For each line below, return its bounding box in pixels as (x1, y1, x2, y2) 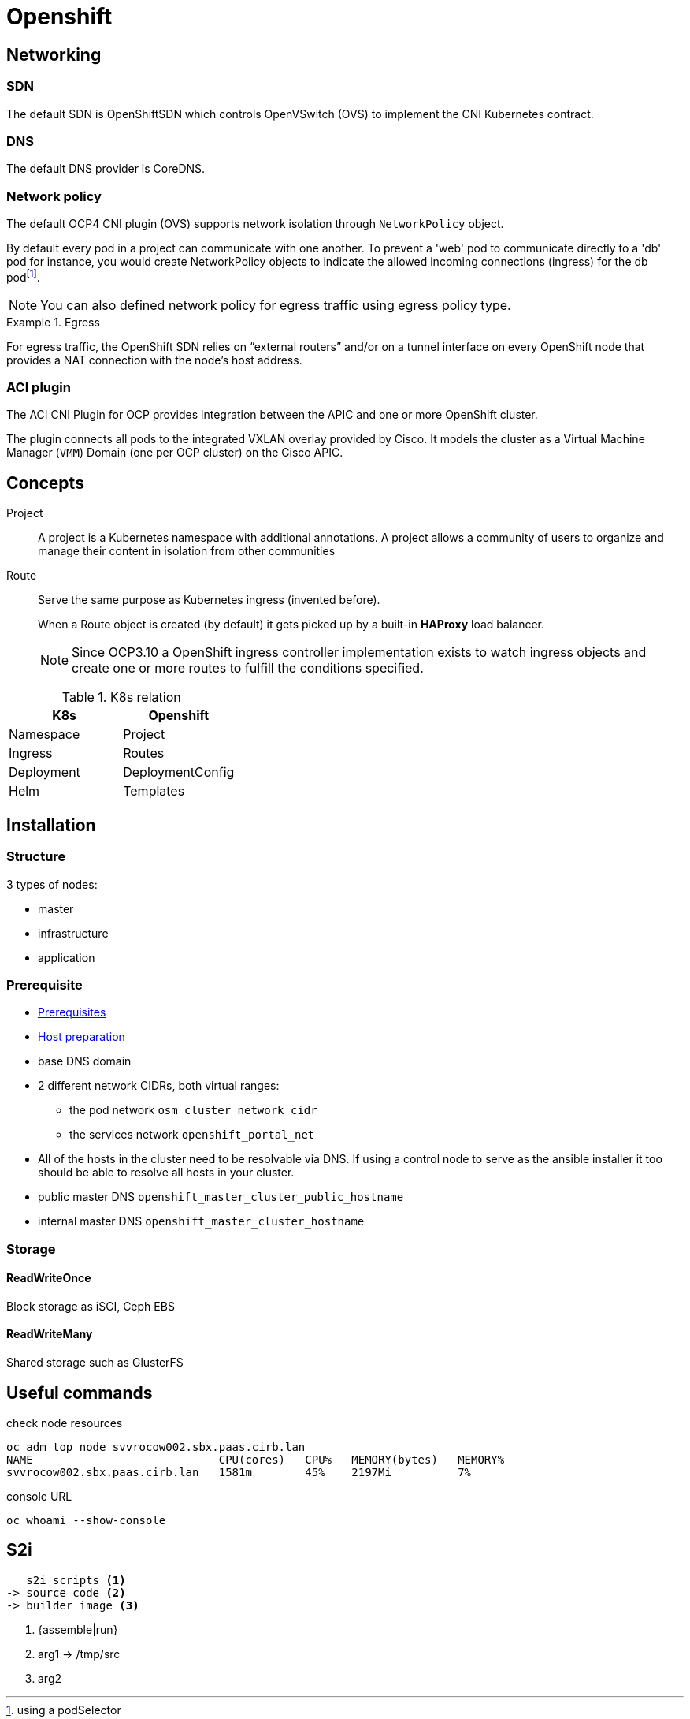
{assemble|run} (38, 1622, 118, 1636)
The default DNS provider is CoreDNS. (6, 162, 206, 176)
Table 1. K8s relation (61, 689, 181, 706)
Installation (6, 815, 96, 835)
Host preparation (38, 1030, 125, 1044)
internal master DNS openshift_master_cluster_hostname (38, 1214, 365, 1229)
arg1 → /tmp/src (38, 1646, 121, 1661)
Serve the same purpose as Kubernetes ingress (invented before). (38, 593, 380, 607)
